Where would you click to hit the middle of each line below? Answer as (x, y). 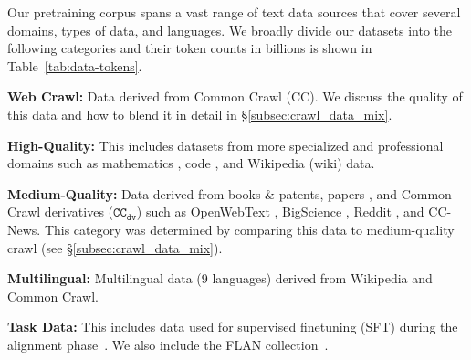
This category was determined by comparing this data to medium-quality (249, 229)
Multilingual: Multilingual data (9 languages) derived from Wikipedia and (220, 278)
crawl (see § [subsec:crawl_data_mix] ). (115, 247)
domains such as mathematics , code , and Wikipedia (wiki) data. (191, 163)
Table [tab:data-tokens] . (75, 65)
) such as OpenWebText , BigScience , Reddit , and (280, 212)
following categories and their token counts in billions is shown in (190, 48)
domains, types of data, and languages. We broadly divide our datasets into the (230, 30)
